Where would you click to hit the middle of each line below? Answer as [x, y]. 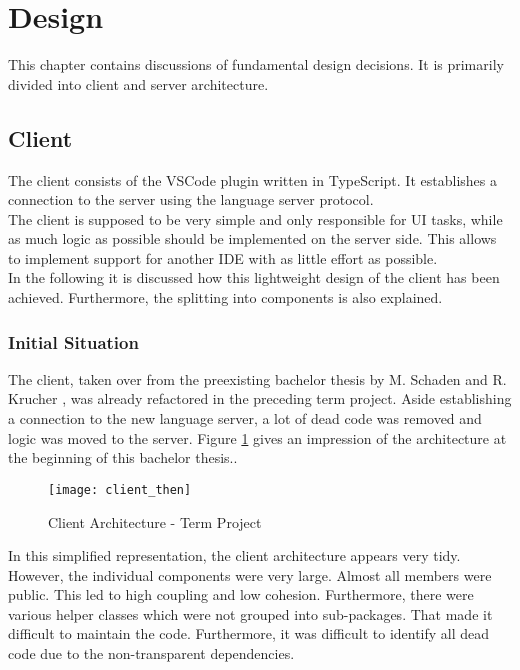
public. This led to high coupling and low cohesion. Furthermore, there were [241, 594]
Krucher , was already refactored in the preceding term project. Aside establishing [260, 398]
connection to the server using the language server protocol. [191, 199]
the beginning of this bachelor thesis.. [123, 457]
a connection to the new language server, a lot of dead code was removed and [245, 418]
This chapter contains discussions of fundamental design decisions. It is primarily [256, 64]
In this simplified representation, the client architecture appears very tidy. [234, 555]
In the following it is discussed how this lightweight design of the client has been [254, 277]
